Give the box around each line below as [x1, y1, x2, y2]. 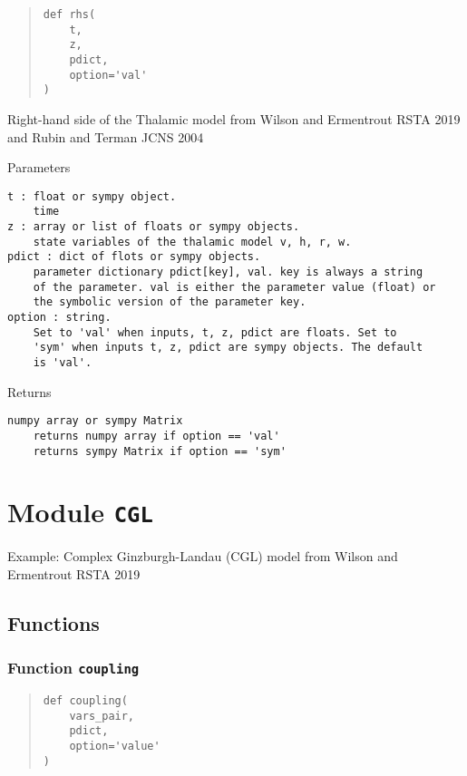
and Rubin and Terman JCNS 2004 [7, 127, 204, 146]
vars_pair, [69, 709, 135, 723]
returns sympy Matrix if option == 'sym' [33, 444, 287, 458]
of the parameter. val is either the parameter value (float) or [33, 280, 436, 294]
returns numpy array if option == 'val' [33, 429, 280, 442]
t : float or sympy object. [7, 189, 177, 203]
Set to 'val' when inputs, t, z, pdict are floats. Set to [33, 325, 397, 339]
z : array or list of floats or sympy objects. [7, 220, 300, 234]
